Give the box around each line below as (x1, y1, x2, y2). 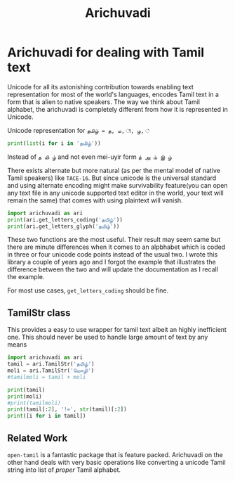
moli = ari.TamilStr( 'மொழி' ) (7, 367, 95, 374)
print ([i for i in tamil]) (7, 413, 86, 420)
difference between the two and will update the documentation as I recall (7, 265, 219, 274)
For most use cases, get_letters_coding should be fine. (7, 286, 169, 295)
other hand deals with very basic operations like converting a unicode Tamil (7, 458, 226, 466)
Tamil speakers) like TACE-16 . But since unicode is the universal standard (7, 174, 217, 182)
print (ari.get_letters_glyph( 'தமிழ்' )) (7, 223, 120, 230)
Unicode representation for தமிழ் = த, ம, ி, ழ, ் (7, 126, 150, 134)
